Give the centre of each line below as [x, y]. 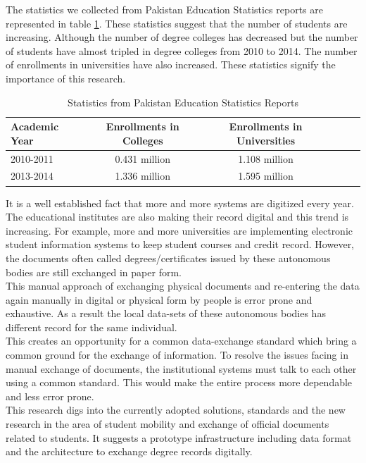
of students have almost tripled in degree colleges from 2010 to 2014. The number [182, 50]
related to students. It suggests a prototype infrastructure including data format [179, 437]
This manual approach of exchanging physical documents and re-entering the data [183, 286]
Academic [35, 126]
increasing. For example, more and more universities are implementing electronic [179, 230]
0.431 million [143, 158]
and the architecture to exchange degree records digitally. [129, 451]
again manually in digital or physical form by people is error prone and [159, 299]
